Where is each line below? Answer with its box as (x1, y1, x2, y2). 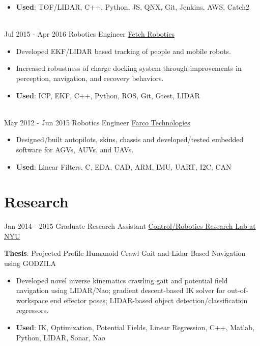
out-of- (227, 285, 248, 296)
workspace (16, 295, 48, 305)
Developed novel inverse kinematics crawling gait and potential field (16, 275, 228, 285)
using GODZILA (4, 258, 56, 269)
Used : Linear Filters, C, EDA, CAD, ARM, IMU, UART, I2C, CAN (16, 161, 232, 172)
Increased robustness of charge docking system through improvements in (16, 63, 242, 73)
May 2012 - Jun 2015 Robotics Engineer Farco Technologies (4, 117, 190, 127)
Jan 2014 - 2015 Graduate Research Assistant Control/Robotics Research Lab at (4, 221, 256, 231)
